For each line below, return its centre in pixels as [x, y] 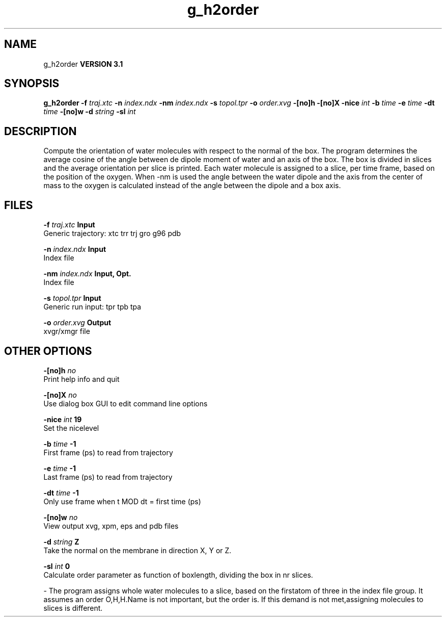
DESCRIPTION [40, 131]
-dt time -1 [61, 493]
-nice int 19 [63, 419]
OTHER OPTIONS [48, 351]
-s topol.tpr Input [72, 298]
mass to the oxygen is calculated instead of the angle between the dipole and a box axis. [192, 186]
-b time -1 [60, 444]
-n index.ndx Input [75, 249]
